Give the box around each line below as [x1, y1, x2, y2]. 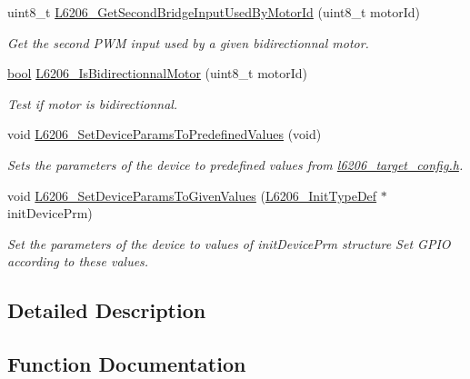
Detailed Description [7, 296, 206, 324]
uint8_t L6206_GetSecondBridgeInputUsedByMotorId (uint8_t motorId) [7, 3, 421, 21]
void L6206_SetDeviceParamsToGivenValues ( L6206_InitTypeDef [7, 185, 377, 204]
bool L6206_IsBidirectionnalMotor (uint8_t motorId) [7, 64, 308, 83]
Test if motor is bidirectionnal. [7, 94, 178, 113]
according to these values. [7, 252, 149, 271]
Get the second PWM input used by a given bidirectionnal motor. [7, 33, 369, 52]
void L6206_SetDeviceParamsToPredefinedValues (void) [7, 125, 322, 144]
